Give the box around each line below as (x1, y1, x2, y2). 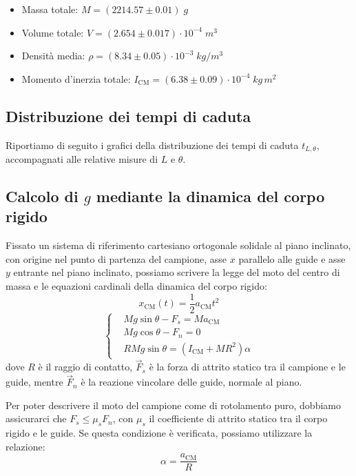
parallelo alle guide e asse (238, 251, 346, 266)
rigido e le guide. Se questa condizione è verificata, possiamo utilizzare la (6, 426, 313, 440)
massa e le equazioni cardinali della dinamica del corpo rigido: (6, 279, 267, 292)
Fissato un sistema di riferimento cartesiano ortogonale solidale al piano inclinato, (6, 238, 351, 252)
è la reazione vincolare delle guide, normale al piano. (81, 375, 302, 389)
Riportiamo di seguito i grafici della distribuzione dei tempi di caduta (6, 137, 299, 152)
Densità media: (21, 48, 85, 63)
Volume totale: (21, 25, 84, 39)
